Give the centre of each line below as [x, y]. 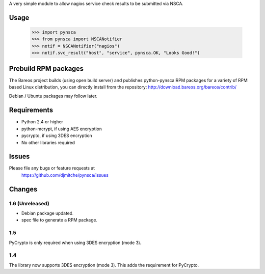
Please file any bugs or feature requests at [52, 168]
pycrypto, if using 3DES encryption [57, 136]
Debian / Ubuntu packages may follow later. [53, 96]
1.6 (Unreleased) [29, 203]
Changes [23, 189]
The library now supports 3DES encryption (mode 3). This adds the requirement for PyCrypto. [104, 265]
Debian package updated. [47, 213]
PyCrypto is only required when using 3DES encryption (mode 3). [75, 243]
